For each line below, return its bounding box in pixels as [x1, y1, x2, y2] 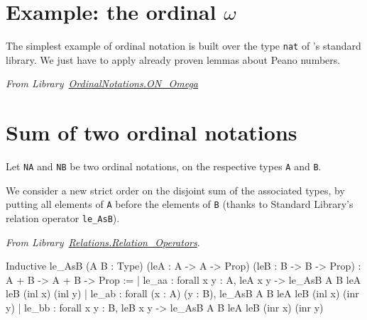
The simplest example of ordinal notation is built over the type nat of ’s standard [6, 38, 361, 53]
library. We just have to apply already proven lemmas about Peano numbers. [6, 52, 341, 67]
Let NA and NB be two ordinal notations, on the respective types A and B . [6, 159, 322, 174]
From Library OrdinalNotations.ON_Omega [6, 76, 199, 91]
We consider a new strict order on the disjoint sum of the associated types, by [6, 182, 345, 197]
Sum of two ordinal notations [6, 118, 297, 147]
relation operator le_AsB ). [6, 211, 120, 225]
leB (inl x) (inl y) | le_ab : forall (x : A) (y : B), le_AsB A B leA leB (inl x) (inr [6, 286, 359, 301]
